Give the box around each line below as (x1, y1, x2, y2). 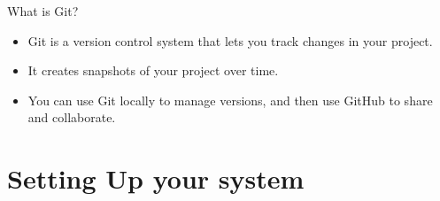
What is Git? (7, 2, 79, 19)
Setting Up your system (7, 160, 305, 197)
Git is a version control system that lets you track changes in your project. (27, 31, 433, 50)
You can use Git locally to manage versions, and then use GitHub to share (27, 90, 433, 109)
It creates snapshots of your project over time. (27, 61, 279, 80)
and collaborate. (27, 108, 116, 127)
